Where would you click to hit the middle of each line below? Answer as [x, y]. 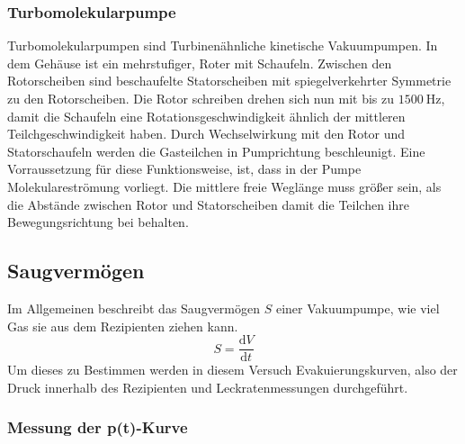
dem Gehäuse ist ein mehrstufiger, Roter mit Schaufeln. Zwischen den [200, 63]
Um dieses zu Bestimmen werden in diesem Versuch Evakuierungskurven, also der [232, 370]
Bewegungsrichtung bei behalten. [98, 222]
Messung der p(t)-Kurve [98, 427]
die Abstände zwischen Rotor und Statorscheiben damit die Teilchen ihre [208, 204]
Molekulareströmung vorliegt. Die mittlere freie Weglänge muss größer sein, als [224, 186]
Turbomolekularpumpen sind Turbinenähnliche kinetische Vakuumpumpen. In [223, 45]
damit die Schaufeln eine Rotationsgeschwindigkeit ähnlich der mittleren [206, 116]
